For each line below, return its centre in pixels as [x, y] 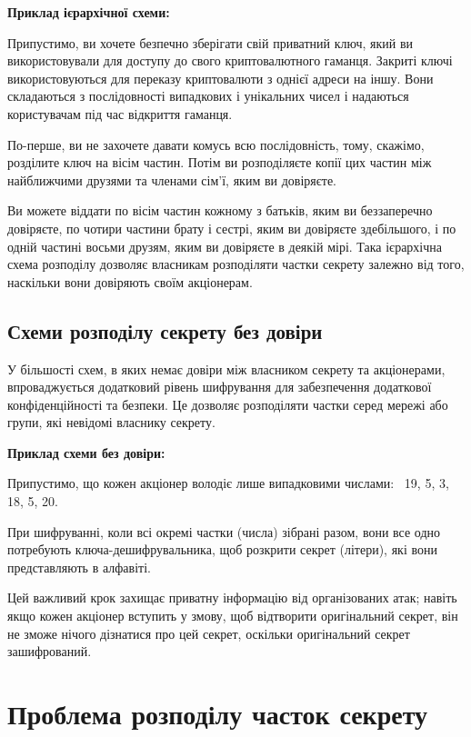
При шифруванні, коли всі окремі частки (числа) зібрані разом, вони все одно [224, 531]
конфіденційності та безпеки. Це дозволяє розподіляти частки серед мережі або [228, 404]
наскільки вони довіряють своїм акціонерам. [130, 281]
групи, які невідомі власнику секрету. [111, 422]
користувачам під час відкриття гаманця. [120, 113]
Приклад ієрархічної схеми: [89, 12]
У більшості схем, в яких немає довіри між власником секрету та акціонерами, [226, 368]
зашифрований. [50, 651]
